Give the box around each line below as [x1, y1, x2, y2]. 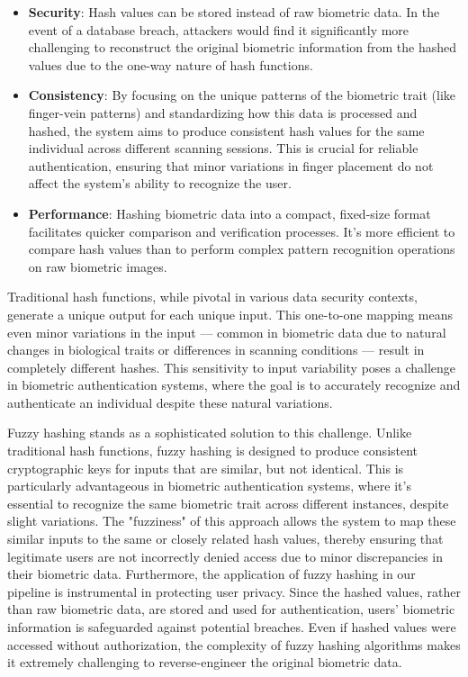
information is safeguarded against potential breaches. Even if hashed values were [7, 618, 456, 636]
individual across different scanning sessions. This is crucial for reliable [28, 139, 418, 158]
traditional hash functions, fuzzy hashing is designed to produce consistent [7, 441, 418, 460]
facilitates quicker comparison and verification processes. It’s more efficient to [28, 221, 455, 240]
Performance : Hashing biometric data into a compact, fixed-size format [28, 203, 431, 222]
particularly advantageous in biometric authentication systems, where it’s [7, 476, 411, 495]
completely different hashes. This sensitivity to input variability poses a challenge [7, 357, 455, 376]
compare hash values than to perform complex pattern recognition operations [28, 239, 455, 258]
